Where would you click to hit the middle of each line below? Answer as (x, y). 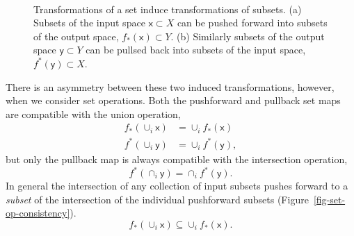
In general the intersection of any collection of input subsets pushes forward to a (177, 185)
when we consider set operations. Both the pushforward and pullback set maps (173, 100)
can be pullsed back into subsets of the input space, (196, 50)
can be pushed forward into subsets (252, 23)
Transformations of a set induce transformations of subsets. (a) (168, 9)
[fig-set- (329, 199)
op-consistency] (38, 213)
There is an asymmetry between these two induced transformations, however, (170, 86)
